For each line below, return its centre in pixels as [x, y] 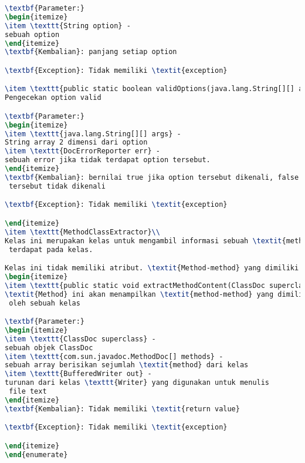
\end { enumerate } [36, 454]
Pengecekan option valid [53, 98]
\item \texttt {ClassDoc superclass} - [80, 339]
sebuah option [32, 34]
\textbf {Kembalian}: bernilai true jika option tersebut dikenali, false [152, 177]
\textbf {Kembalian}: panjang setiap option [91, 52]
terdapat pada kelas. [51, 249]
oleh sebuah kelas [45, 303]
